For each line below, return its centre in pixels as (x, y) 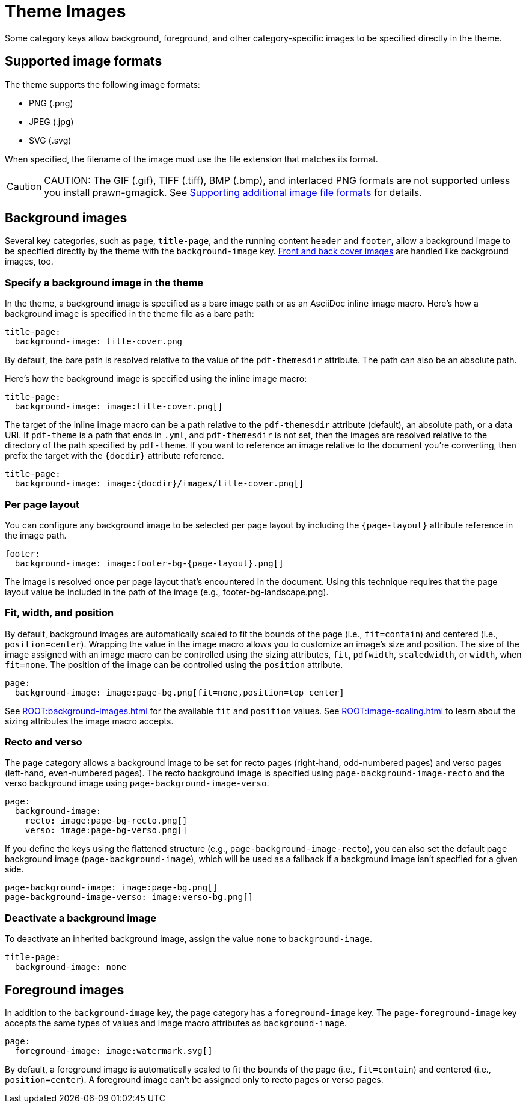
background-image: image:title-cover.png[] (119, 407)
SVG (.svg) (50, 140)
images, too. (29, 262)
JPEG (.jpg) (51, 121)
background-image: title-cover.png (99, 342)
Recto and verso (44, 742)
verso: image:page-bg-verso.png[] (106, 831)
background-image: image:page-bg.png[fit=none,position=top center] (179, 692)
